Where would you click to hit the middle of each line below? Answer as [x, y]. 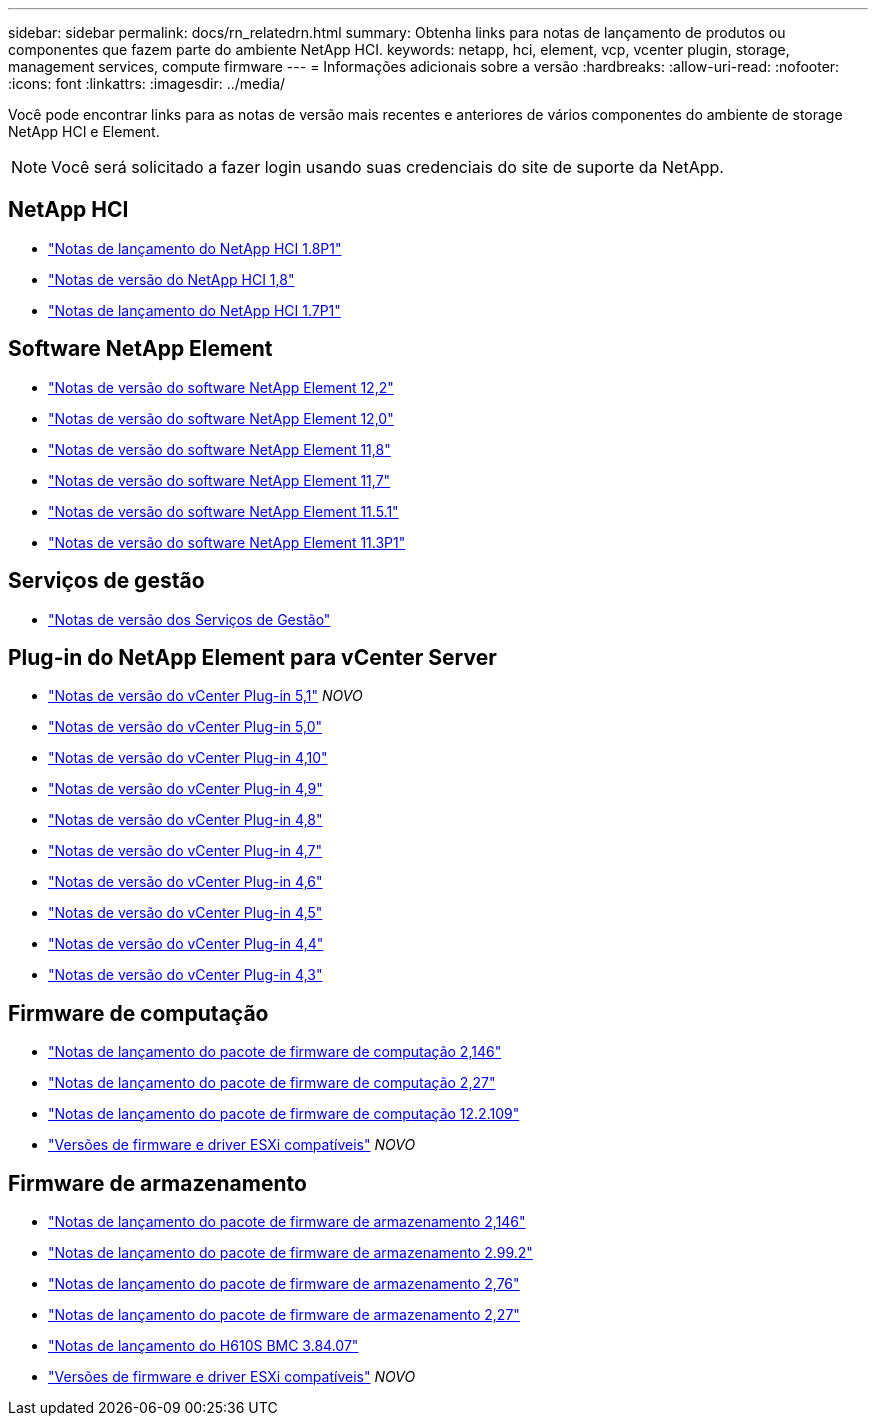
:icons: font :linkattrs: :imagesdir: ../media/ [147, 83]
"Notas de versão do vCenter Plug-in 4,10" [188, 758]
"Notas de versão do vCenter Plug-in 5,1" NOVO [205, 696]
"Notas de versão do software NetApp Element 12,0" [221, 418]
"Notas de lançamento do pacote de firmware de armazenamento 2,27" [284, 1315]
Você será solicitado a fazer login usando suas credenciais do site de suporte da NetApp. [387, 167]
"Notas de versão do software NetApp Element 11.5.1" [223, 511]
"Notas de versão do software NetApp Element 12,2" [221, 387]
